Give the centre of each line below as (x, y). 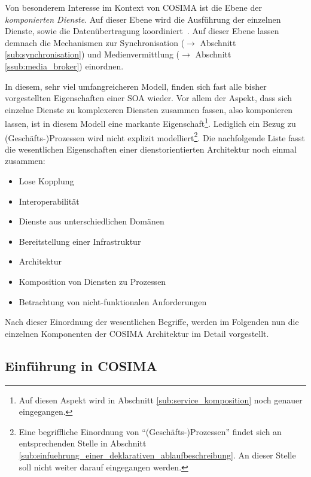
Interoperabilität (49, 201)
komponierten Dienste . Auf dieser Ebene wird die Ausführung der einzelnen (143, 19)
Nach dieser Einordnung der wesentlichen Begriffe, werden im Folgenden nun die (152, 322)
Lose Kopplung (46, 181)
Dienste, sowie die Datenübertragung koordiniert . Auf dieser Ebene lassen (142, 31)
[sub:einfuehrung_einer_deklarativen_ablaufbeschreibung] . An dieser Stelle (157, 455)
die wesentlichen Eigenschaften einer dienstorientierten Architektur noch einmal (151, 149)
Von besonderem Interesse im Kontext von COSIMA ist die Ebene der (133, 7)
